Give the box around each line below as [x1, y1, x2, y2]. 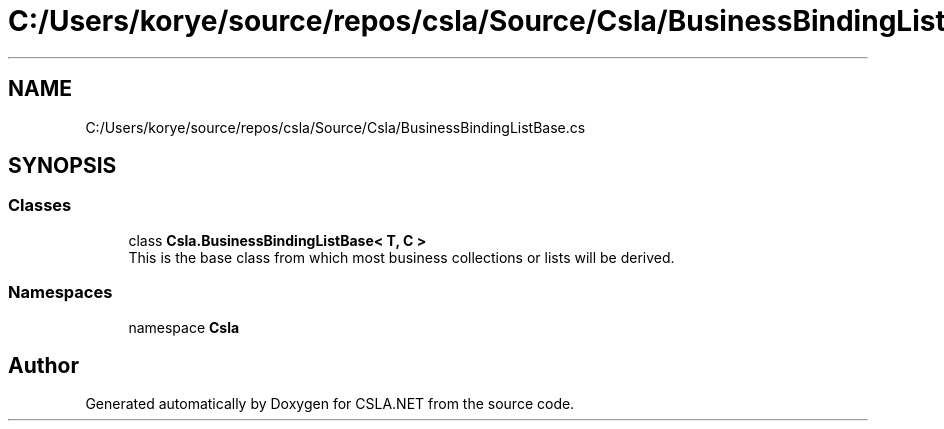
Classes [8, 195, 72, 216]
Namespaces [8, 282, 113, 303]
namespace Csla [128, 318, 240, 336]
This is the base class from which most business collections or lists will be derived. [128, 248, 675, 266]
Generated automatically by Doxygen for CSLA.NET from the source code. [85, 395, 575, 413]
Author [8, 352, 79, 378]
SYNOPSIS [8, 153, 117, 179]
